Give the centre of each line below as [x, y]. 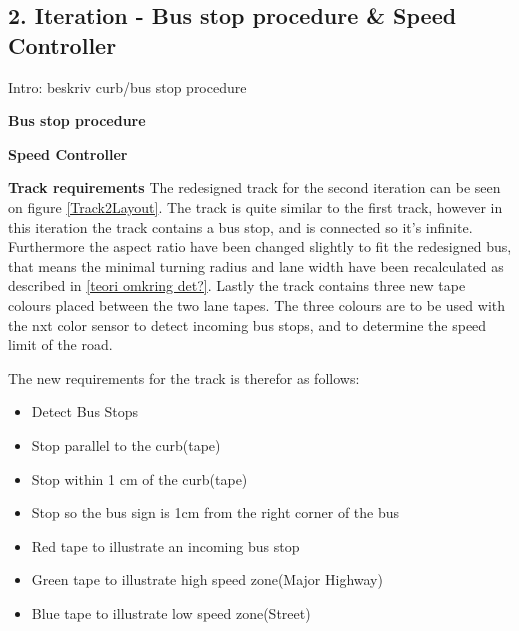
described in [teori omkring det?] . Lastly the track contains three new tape [237, 285]
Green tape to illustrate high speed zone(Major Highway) [207, 579]
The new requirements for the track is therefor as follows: [184, 377]
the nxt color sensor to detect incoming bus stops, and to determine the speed [247, 324]
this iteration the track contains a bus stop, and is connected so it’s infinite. [240, 226]
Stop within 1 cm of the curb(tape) [139, 478]
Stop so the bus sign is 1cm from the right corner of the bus [215, 512]
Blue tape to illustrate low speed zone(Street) [171, 612]
